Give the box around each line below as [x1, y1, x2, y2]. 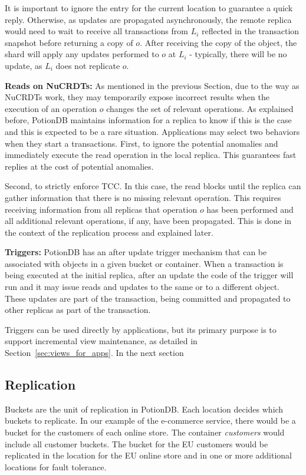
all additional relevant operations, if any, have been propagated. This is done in [5, 215, 292, 227]
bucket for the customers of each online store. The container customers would [5, 426, 285, 438]
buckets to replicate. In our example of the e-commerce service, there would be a [5, 414, 296, 427]
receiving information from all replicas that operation [5, 203, 198, 215]
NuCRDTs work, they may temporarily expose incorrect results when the [5, 91, 269, 103]
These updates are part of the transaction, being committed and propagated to [5, 292, 291, 304]
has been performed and [206, 203, 294, 215]
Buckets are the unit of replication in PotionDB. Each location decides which [5, 403, 284, 415]
